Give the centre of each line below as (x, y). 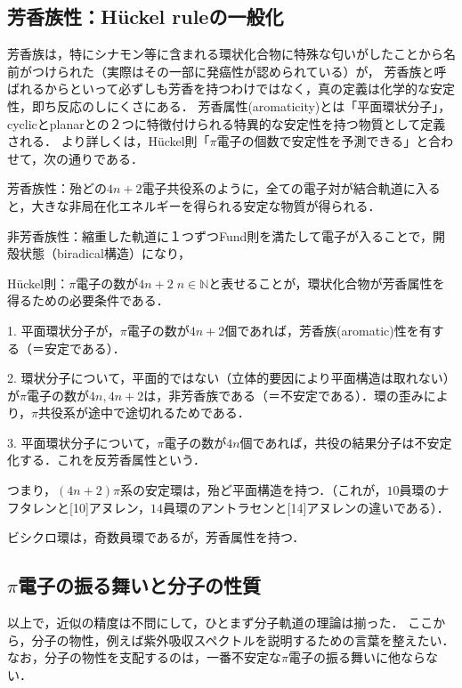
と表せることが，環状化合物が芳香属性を (327, 283)
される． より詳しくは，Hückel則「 (109, 141)
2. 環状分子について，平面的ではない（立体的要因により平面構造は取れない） (231, 378)
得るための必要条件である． (88, 300)
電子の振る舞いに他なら (357, 657)
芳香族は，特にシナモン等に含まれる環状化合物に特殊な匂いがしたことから (225, 54)
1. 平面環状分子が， (64, 330)
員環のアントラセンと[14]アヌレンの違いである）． (306, 507)
